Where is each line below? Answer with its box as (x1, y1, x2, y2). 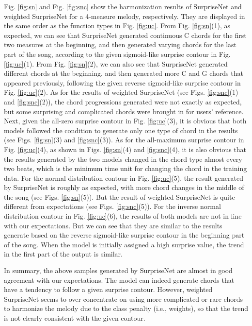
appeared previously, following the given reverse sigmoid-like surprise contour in (4, 77, 241, 87)
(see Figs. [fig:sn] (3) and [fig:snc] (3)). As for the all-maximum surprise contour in (4, 135, 244, 145)
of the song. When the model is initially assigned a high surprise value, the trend (4, 239, 244, 249)
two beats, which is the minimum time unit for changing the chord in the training (4, 163, 247, 173)
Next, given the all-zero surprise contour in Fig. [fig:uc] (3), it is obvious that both (4, 116, 247, 126)
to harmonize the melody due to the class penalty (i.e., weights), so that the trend (4, 303, 248, 313)
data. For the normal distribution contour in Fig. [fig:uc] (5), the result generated (4, 172, 243, 183)
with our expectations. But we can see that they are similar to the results (4, 220, 222, 230)
